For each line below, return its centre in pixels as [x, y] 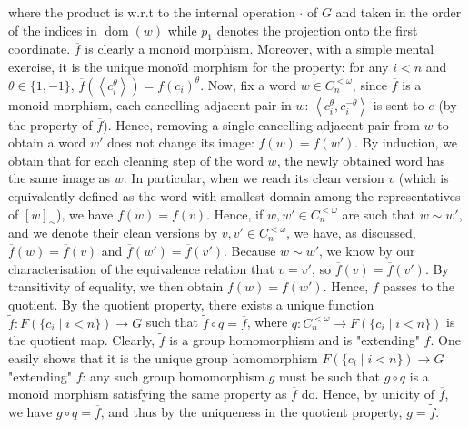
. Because [249, 250]
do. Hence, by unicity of [368, 394]
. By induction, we [406, 142]
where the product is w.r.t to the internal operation [152, 12]
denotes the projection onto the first [317, 30]
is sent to [399, 104]
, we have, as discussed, [351, 233]
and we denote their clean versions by [113, 233]
